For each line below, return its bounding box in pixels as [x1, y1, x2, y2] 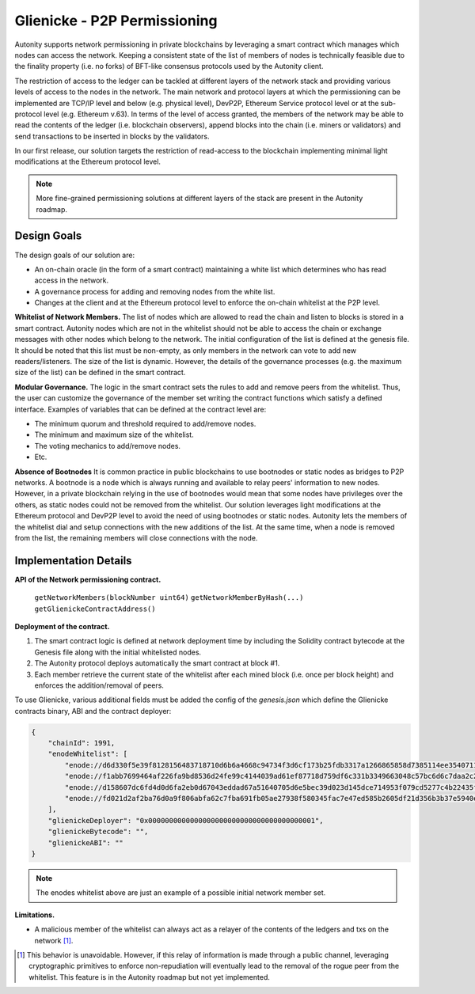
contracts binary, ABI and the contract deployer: [14, 706, 172, 715]
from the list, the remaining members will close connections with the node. [14, 533, 258, 542]
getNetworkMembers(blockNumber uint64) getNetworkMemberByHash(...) [34, 594, 304, 602]
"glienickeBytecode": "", [47, 827, 149, 837]
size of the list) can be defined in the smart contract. [14, 368, 186, 377]
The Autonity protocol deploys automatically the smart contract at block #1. [34, 658, 280, 668]
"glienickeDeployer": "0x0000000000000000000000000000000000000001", [47, 816, 324, 825]
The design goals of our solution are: [14, 250, 135, 260]
